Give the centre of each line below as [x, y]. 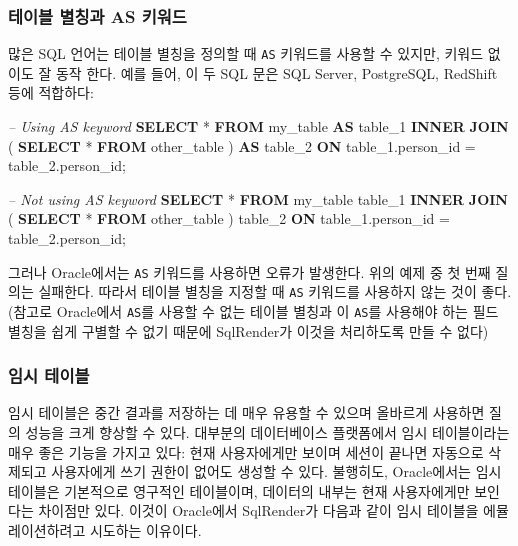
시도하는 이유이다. [145, 529]
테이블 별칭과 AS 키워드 [97, 15]
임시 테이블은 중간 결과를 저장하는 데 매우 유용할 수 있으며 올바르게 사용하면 [246, 412]
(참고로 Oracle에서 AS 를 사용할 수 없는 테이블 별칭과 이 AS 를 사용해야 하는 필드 [253, 310]
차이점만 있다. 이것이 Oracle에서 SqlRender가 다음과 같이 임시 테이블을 [258, 510]
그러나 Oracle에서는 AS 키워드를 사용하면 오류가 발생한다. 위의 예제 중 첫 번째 [249, 271]
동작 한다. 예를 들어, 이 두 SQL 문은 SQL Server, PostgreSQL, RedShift [276, 72]
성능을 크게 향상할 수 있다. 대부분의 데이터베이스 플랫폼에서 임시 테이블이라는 [267, 432]
